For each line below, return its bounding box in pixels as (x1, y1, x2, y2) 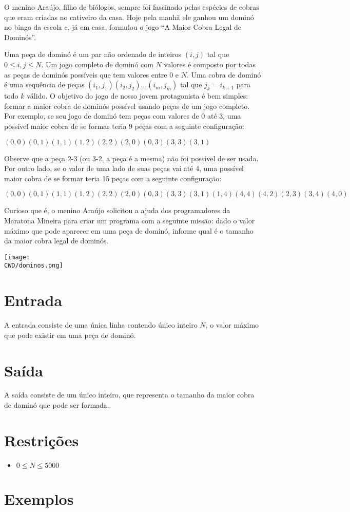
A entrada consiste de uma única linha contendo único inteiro (4, 319, 198, 330)
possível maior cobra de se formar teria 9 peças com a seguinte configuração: (4, 120, 245, 131)
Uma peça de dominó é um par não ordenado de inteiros (4, 49, 182, 60)
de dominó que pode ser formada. (4, 400, 109, 410)
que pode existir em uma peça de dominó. (4, 329, 136, 340)
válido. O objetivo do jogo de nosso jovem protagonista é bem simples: (27, 90, 248, 101)
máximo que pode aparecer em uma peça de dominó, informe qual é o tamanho (4, 225, 254, 236)
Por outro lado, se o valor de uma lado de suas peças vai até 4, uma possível (4, 163, 244, 174)
